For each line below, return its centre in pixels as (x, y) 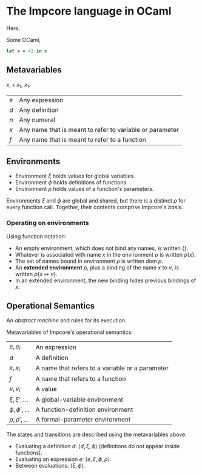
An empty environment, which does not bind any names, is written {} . (102, 248)
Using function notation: (36, 236)
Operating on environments (48, 223)
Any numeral (37, 120)
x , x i (15, 368)
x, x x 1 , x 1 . (19, 85)
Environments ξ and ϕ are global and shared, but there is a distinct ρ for (96, 201)
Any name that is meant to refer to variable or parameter (99, 130)
